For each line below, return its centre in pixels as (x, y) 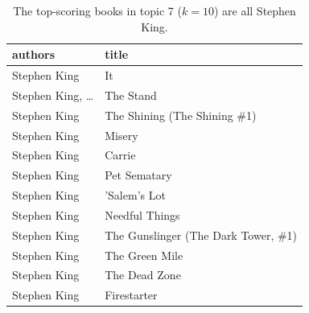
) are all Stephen (255, 10)
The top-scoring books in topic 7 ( (97, 10)
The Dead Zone (143, 275)
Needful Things (142, 214)
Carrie (120, 155)
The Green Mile (144, 255)
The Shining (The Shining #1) (181, 115)
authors (34, 54)
